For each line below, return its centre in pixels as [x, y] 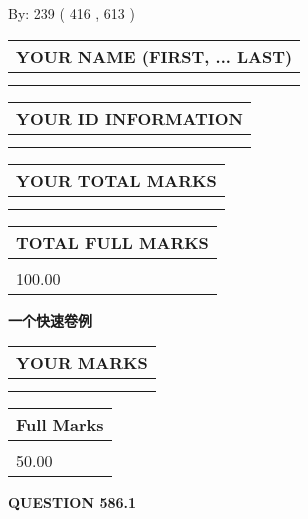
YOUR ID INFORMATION [129, 118]
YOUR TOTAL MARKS [116, 180]
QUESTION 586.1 [72, 502]
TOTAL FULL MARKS [112, 242]
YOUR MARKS [82, 363]
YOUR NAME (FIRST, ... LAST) [154, 56]
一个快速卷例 [50, 319]
